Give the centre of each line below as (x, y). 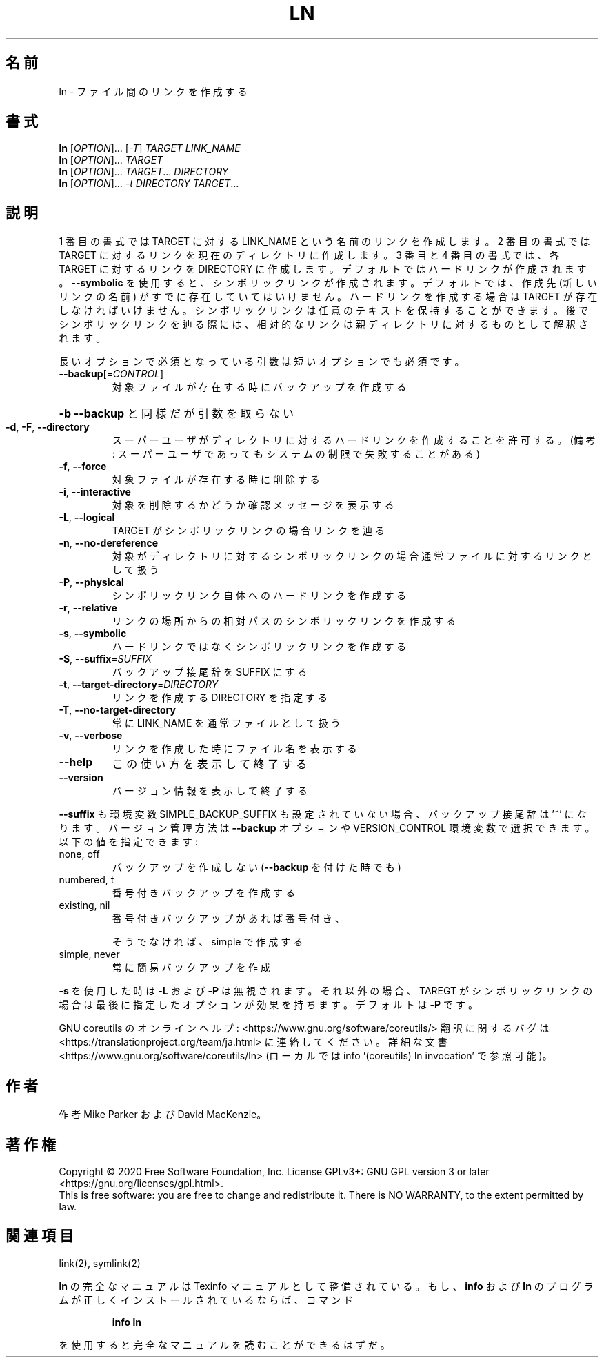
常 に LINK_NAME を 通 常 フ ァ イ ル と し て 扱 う (226, 723)
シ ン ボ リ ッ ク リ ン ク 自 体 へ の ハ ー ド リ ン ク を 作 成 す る (259, 596)
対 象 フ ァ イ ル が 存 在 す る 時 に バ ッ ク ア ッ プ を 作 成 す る (259, 387)
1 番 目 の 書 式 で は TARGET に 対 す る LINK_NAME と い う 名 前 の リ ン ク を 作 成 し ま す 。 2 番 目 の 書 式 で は (324, 242)
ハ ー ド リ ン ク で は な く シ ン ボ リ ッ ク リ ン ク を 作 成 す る (259, 647)
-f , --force (83, 467)
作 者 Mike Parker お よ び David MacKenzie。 (163, 1115)
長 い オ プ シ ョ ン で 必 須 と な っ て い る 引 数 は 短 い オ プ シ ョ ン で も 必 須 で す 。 (262, 362)
